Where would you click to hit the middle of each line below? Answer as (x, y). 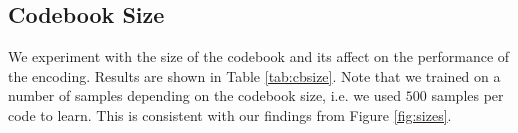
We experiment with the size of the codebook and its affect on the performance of (259, 56)
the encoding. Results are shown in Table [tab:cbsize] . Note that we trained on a (254, 75)
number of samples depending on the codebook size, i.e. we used (205, 95)
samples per (467, 95)
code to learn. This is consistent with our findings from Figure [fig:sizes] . (230, 114)
